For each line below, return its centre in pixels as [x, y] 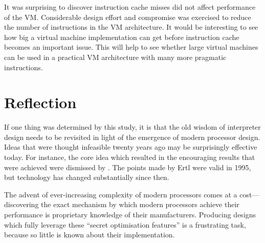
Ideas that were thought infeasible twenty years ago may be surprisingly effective [131, 147]
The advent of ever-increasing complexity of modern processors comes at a [121, 194]
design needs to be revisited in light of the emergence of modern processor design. [132, 137]
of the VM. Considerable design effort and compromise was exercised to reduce [128, 17]
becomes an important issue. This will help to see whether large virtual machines [131, 47]
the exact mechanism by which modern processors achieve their [140, 204]
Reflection [40, 102]
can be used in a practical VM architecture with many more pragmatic [115, 57]
